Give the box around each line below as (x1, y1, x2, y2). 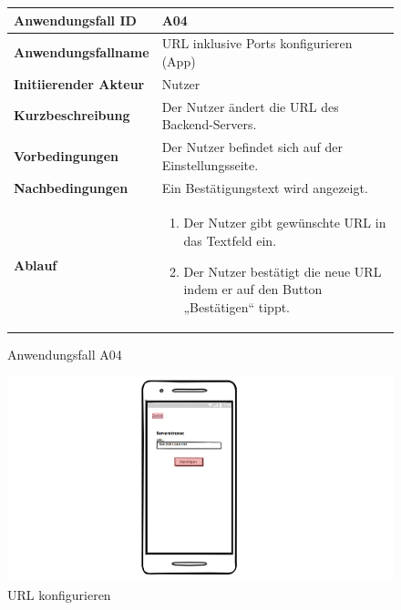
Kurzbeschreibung (14, 106, 130, 125)
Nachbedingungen (14, 178, 129, 197)
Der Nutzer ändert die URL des (161, 97, 339, 116)
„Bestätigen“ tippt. (183, 297, 291, 316)
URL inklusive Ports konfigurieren (161, 34, 353, 53)
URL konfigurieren (7, 585, 111, 604)
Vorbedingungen (14, 146, 118, 165)
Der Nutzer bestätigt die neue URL (183, 261, 382, 280)
